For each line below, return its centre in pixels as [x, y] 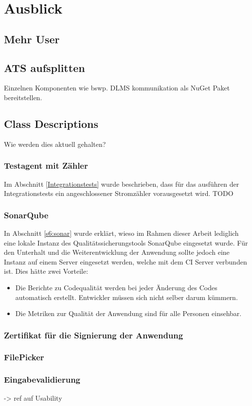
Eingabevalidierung [42, 380]
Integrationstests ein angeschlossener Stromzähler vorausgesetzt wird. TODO [119, 193]
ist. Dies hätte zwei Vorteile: [46, 271]
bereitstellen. [23, 97]
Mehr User [32, 39]
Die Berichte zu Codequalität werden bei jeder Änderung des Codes [116, 287]
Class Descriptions [51, 123]
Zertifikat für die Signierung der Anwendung [94, 335]
